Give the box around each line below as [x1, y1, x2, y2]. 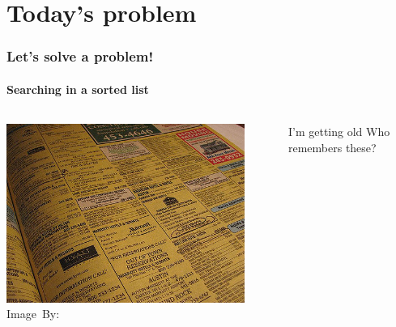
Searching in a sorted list [6, 80, 149, 97]
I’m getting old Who [287, 123, 390, 140]
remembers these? [287, 138, 377, 155]
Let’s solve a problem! [6, 46, 154, 66]
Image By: [6, 305, 60, 322]
